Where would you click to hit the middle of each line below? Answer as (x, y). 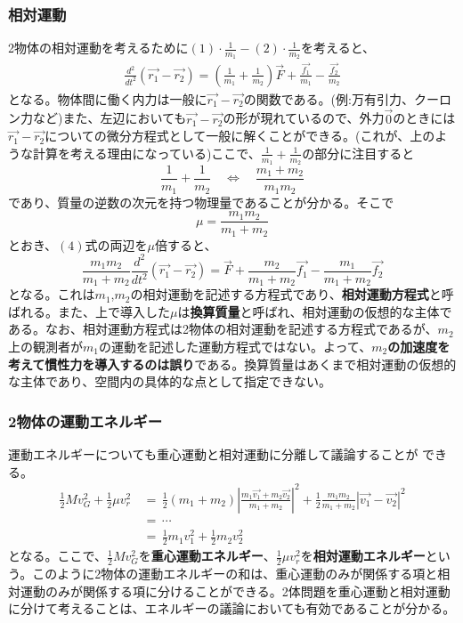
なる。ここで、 (64, 556)
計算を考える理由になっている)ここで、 (146, 153)
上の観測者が (45, 347)
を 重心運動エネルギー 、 (207, 556)
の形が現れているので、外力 (304, 118)
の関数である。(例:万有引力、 (329, 98)
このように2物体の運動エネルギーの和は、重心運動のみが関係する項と (235, 573)
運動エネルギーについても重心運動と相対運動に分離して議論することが (213, 454)
